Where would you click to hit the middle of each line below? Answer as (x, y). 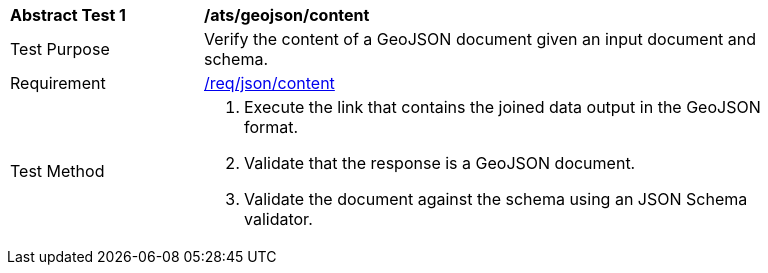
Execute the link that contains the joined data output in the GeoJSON (502, 107)
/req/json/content (269, 83)
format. (271, 127)
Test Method (57, 171)
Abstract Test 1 (68, 15)
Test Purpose (60, 49)
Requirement (58, 83)
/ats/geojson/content (287, 15)
